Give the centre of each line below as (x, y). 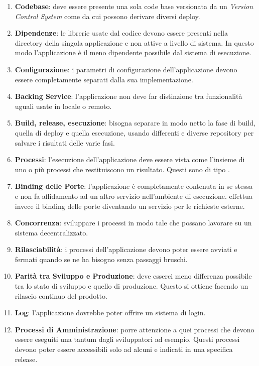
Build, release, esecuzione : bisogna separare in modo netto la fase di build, (135, 123)
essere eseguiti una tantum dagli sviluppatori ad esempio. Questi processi (127, 339)
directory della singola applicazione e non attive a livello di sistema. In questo (134, 42)
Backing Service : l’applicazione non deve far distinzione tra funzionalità (128, 96)
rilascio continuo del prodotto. (61, 295)
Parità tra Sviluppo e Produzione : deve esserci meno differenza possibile (133, 276)
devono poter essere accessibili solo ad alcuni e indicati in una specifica (124, 349)
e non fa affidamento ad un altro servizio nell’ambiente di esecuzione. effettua (134, 196)
